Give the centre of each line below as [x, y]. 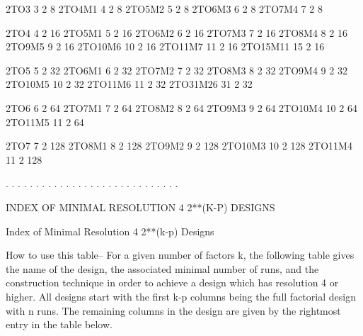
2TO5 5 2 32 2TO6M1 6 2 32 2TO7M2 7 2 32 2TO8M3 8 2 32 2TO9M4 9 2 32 [177, 70]
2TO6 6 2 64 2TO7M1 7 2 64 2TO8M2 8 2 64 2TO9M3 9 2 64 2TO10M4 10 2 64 [181, 107]
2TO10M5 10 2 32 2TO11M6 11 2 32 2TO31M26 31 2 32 [129, 84]
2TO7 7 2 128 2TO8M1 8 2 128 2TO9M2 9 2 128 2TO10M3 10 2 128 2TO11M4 [179, 146]
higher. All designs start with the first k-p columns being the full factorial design [181, 296]
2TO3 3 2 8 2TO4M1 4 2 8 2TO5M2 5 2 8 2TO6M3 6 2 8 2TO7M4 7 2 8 [164, 9]
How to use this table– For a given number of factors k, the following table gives [180, 255]
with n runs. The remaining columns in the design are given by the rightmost [173, 310]
